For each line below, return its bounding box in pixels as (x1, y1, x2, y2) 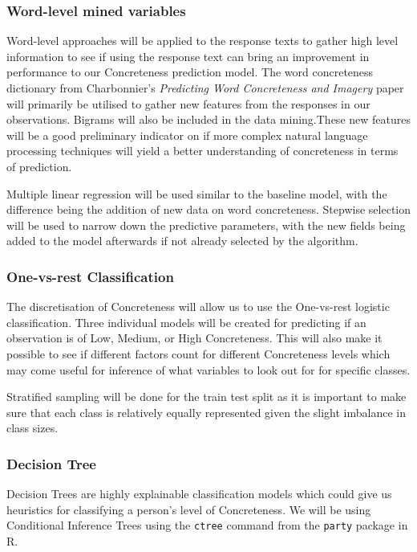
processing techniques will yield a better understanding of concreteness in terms (6, 142, 399, 159)
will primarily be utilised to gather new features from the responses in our (6, 95, 370, 112)
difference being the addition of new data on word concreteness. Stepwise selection (6, 201, 411, 218)
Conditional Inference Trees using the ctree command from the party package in (6, 517, 408, 534)
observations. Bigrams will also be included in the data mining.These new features (6, 111, 411, 128)
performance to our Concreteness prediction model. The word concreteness (6, 63, 374, 80)
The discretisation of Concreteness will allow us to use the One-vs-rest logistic (6, 298, 390, 315)
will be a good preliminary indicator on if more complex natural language (6, 126, 368, 143)
